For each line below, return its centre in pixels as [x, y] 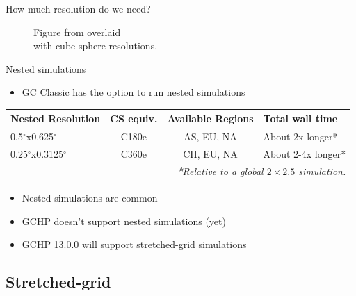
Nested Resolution [56, 118]
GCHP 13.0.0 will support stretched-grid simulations [134, 244]
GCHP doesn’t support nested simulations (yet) [124, 221]
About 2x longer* [300, 137]
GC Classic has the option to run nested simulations [133, 92]
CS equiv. [134, 118]
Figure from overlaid [77, 32]
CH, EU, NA [210, 154]
